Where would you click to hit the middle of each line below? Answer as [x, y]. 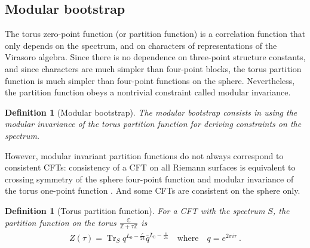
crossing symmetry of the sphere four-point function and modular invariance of [149, 179]
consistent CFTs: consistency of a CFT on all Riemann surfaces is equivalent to [150, 167]
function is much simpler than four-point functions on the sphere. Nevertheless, [150, 80]
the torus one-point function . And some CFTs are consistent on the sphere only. [153, 190]
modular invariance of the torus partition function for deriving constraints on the [153, 124]
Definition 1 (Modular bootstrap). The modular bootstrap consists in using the [151, 112]
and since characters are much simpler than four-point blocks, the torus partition [153, 68]
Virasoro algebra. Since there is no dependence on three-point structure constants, [155, 57]
